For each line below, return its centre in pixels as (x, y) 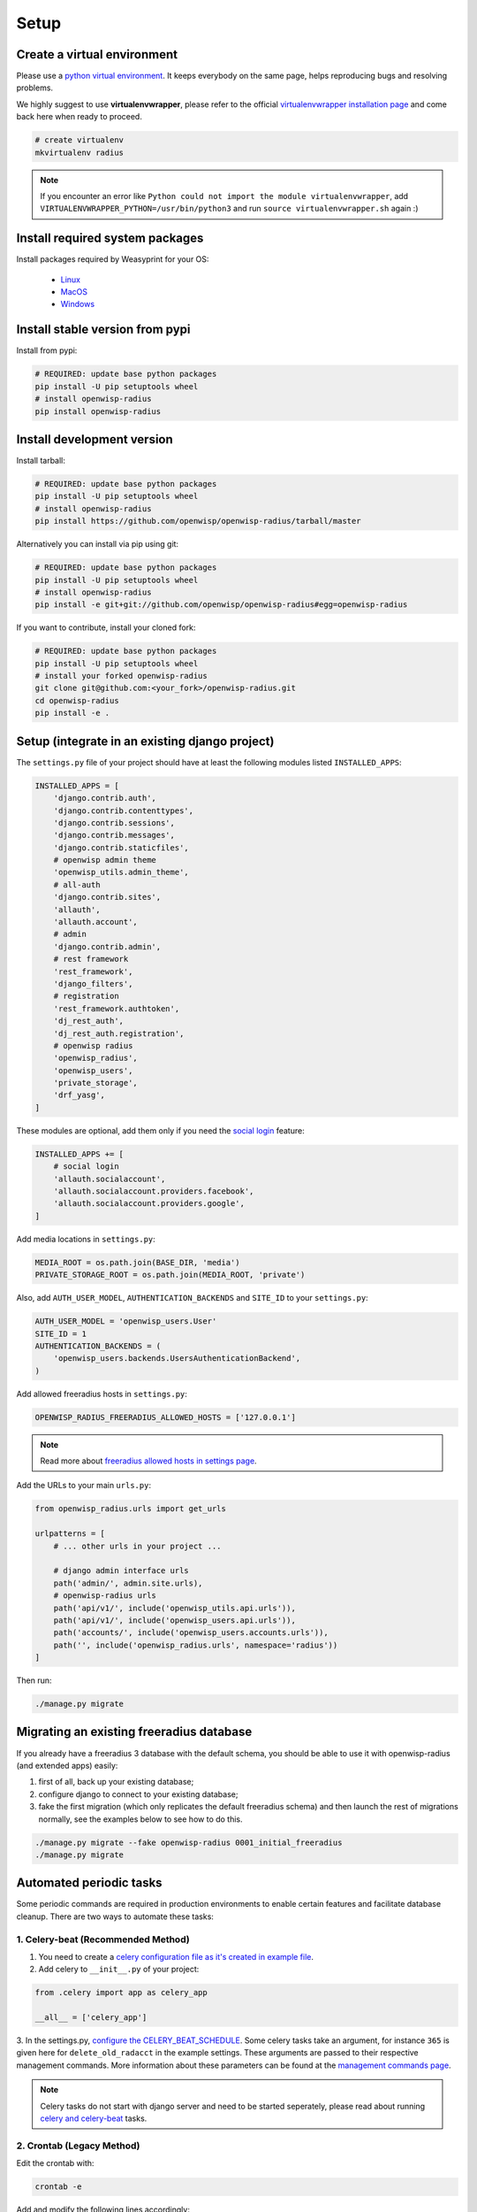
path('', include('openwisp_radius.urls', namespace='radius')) (196, 1645)
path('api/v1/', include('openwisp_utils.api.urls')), (174, 1608)
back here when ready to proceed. (79, 117)
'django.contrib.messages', (114, 835)
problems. (34, 88)
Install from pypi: (47, 350)
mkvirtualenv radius (79, 152)
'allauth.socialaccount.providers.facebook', (154, 1191)
